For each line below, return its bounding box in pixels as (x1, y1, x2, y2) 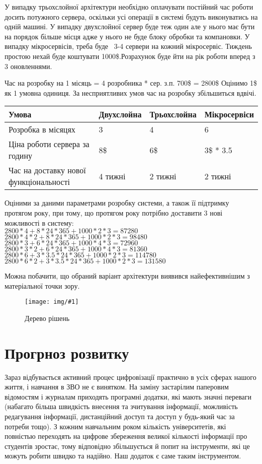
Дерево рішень (25, 312, 70, 323)
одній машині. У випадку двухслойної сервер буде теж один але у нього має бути (5, 21, 255, 32)
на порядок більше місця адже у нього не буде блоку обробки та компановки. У (5, 31, 250, 41)
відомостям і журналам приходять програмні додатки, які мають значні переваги (5, 391, 251, 402)
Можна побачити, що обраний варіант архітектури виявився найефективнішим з (5, 271, 250, 281)
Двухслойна (99, 108, 142, 120)
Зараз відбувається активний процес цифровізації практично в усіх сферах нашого (5, 371, 256, 382)
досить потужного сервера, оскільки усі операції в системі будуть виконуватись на (5, 11, 258, 22)
